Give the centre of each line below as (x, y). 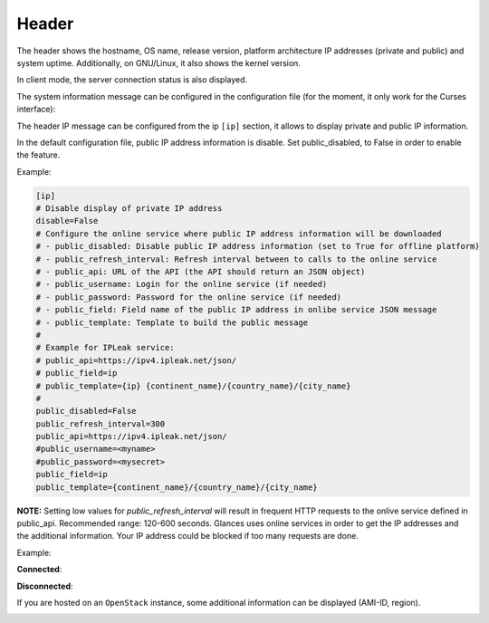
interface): (36, 110)
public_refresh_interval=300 (101, 424)
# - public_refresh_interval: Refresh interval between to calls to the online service (236, 259)
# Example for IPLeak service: (105, 348)
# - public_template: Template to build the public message (172, 322)
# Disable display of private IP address (129, 209)
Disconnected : (45, 586)
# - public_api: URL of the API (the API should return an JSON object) (201, 272)
